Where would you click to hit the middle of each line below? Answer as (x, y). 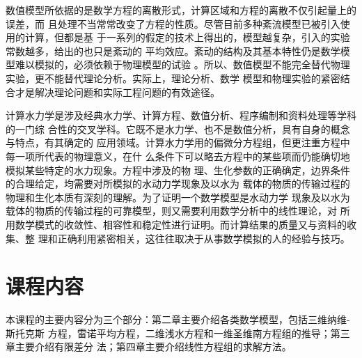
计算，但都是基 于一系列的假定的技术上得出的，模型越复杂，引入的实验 (187, 37)
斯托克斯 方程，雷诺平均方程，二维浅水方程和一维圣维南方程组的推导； (168, 333)
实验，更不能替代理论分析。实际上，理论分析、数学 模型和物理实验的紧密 (173, 78)
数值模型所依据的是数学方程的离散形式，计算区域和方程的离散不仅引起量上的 (181, 10)
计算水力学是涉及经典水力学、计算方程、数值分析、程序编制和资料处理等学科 (181, 115)
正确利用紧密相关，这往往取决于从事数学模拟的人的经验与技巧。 (204, 238)
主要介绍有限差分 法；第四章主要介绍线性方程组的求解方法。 (153, 347)
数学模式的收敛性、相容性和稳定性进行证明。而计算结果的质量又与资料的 (181, 224)
